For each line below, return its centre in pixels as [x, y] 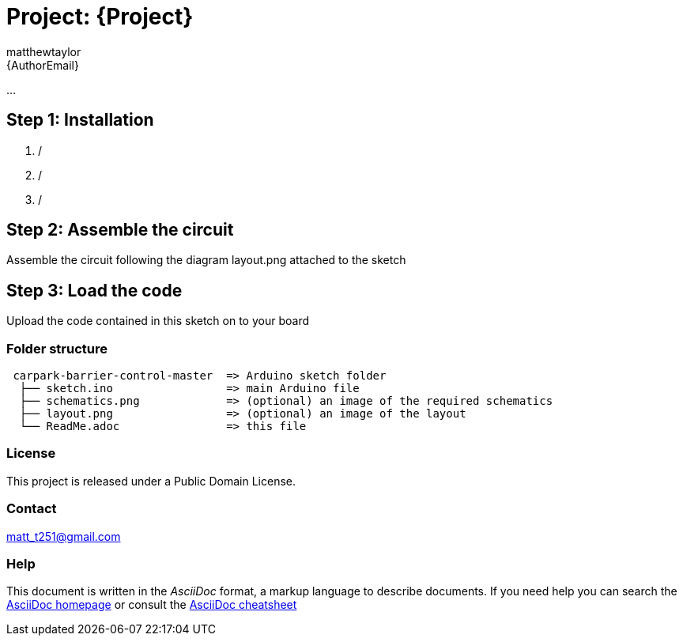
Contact [32, 509]
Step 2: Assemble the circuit [120, 230]
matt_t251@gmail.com [64, 536]
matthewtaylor [44, 51]
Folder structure [57, 348]
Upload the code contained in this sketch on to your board [158, 321]
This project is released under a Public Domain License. [151, 481]
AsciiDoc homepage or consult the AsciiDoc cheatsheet [152, 605]
